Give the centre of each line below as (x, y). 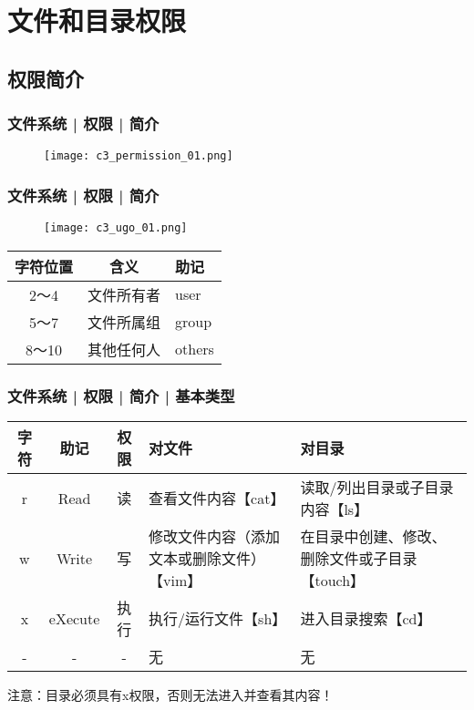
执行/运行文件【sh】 (218, 619)
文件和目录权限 (97, 21)
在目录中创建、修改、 (373, 537)
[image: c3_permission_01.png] (139, 156)
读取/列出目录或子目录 (377, 488)
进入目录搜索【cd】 (366, 619)
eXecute (74, 618)
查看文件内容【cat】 (217, 499)
